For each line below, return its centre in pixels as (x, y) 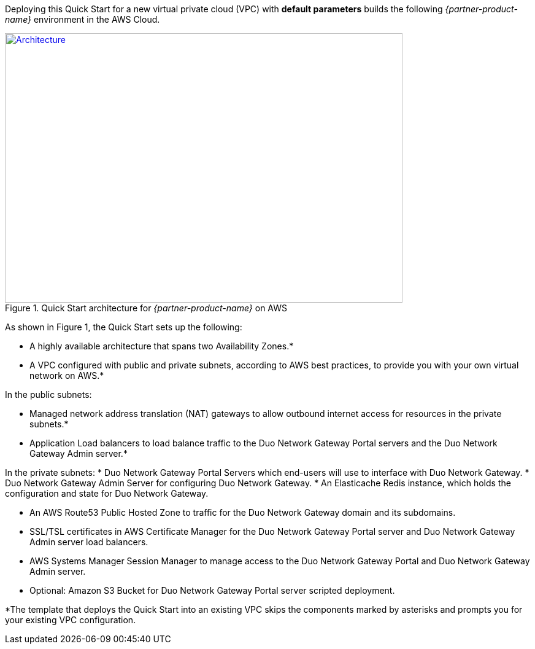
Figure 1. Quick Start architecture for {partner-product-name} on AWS (146, 308)
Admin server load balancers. (89, 542)
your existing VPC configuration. (71, 620)
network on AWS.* (67, 375)
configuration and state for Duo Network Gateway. (107, 493)
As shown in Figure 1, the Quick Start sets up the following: (124, 327)
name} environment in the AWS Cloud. (83, 19)
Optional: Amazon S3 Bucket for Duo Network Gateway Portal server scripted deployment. (212, 590)
